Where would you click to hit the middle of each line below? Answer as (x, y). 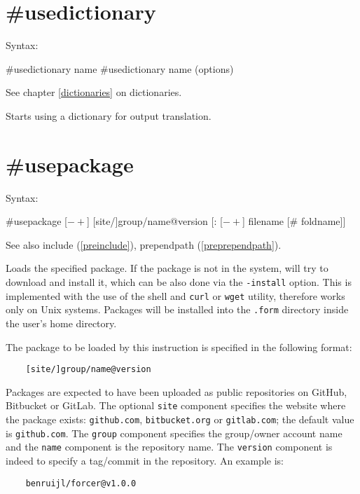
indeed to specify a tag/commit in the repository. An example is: (145, 461)
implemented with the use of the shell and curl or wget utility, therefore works (175, 295)
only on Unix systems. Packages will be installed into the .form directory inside (177, 309)
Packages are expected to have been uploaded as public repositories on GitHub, (176, 391)
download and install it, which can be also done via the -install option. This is (179, 282)
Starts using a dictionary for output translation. (109, 115)
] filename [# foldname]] (294, 221)
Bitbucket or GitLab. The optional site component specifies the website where (176, 405)
